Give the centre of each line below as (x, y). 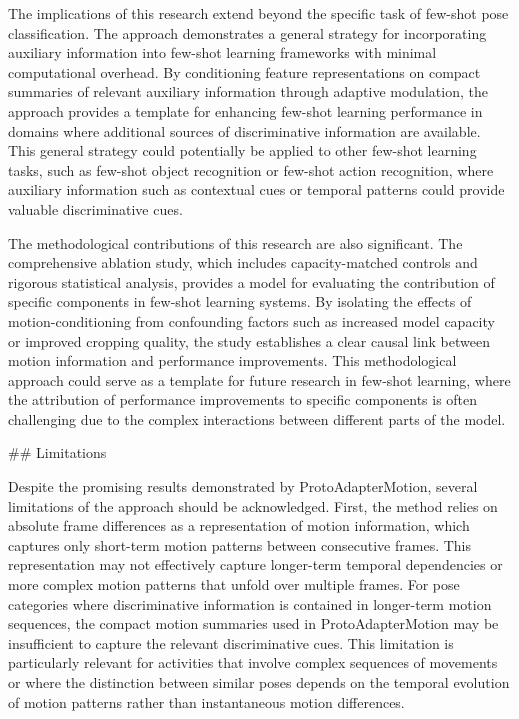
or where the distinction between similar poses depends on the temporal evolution (259, 682)
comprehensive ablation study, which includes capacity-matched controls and (243, 262)
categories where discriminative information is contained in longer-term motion (250, 603)
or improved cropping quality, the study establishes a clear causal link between (249, 340)
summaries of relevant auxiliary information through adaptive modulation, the (248, 91)
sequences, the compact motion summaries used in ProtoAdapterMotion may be (253, 623)
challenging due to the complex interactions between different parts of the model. (257, 418)
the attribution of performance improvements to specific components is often (243, 399)
